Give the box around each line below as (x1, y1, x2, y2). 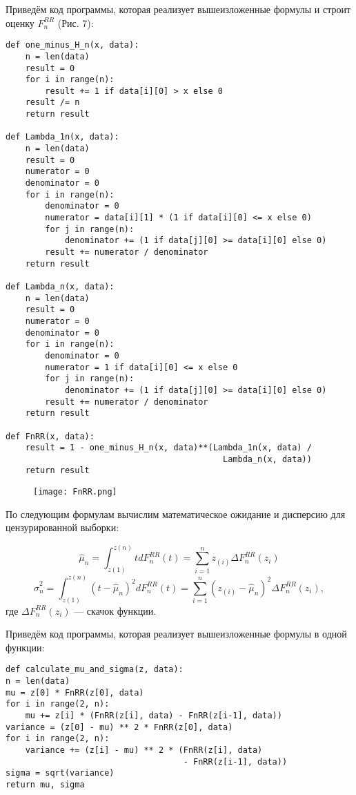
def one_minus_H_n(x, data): (6, 40, 139, 50)
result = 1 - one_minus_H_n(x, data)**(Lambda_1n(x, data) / (25, 443, 312, 453)
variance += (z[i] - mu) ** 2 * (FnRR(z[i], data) (25, 745, 263, 755)
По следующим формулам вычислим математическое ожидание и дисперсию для (6, 506, 346, 521)
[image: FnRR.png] (33, 487, 117, 497)
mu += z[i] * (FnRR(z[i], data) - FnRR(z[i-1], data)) (25, 710, 282, 720)
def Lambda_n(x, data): (6, 281, 115, 291)
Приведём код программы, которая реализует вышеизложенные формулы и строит (6, 2, 351, 16)
